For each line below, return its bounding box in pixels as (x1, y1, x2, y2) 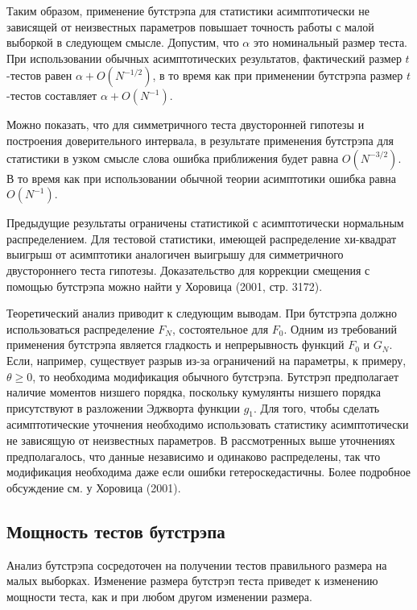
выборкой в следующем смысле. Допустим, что (6, 34, 239, 51)
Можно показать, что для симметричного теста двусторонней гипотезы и (6, 116, 365, 133)
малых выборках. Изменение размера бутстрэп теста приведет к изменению (6, 572, 378, 589)
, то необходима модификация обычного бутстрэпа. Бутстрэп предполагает (32, 367, 399, 384)
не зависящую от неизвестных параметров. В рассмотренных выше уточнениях (6, 432, 395, 449)
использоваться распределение (6, 320, 155, 337)
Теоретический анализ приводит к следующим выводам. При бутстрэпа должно (6, 305, 397, 322)
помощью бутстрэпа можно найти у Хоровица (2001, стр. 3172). (6, 277, 323, 294)
